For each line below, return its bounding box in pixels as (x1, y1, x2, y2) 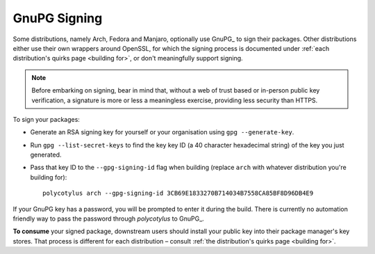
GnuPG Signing (12, 10, 103, 26)
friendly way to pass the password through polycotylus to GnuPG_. (12, 214, 204, 223)
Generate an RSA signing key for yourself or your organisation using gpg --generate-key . (30, 128, 294, 136)
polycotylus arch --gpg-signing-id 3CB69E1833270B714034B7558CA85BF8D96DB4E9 (42, 189, 314, 198)
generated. (30, 150, 62, 159)
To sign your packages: (12, 115, 80, 123)
